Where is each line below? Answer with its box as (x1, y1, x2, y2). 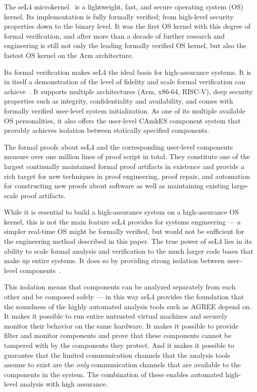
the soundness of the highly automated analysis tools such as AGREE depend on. (4, 301, 252, 311)
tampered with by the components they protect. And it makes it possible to (4, 340, 234, 350)
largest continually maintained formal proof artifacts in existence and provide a (4, 161, 245, 171)
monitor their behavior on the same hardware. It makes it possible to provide (4, 320, 239, 331)
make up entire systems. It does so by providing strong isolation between (4, 255, 225, 266)
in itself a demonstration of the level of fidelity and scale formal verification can (4, 76, 246, 87)
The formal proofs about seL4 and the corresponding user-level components (4, 141, 233, 152)
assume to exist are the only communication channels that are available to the (4, 359, 241, 370)
